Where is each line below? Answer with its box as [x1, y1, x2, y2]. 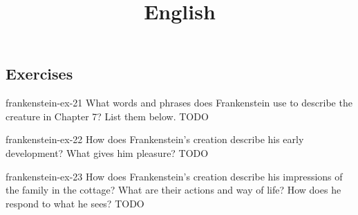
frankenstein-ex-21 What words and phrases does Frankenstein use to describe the [6, 95, 352, 110]
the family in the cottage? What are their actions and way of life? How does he [6, 183, 341, 197]
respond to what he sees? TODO [6, 196, 144, 210]
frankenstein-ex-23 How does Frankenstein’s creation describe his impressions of [6, 169, 343, 183]
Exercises [6, 63, 73, 84]
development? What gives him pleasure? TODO [6, 145, 209, 160]
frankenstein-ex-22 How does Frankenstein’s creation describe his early [6, 132, 304, 147]
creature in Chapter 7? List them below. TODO [6, 109, 209, 123]
